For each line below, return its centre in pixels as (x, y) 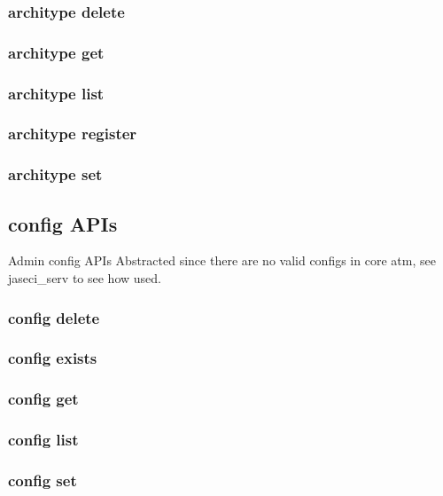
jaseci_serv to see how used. (85, 278)
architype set (55, 174)
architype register (73, 134)
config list (43, 440)
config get (43, 399)
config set (43, 480)
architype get (56, 52)
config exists (53, 358)
